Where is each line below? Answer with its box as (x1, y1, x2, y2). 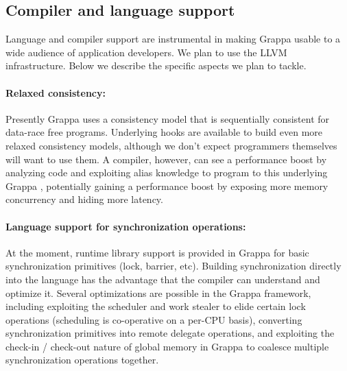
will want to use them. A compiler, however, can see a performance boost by (5, 152, 327, 166)
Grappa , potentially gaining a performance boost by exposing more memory (5, 178, 328, 193)
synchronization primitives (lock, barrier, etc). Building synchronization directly (5, 259, 342, 273)
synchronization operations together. (5, 352, 159, 367)
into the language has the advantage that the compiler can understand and (5, 272, 320, 286)
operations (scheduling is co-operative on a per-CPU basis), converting (5, 312, 302, 326)
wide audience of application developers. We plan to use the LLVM (5, 45, 287, 59)
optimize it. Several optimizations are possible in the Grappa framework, (5, 285, 311, 300)
